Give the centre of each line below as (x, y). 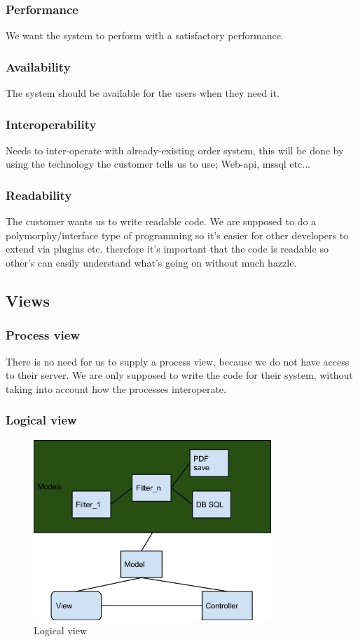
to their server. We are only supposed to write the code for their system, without (179, 375)
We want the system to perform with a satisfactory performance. (145, 35)
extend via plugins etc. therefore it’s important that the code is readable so (167, 249)
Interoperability (51, 124)
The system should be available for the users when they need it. (143, 93)
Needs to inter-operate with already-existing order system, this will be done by (175, 150)
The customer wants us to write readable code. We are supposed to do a (161, 221)
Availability (38, 66)
